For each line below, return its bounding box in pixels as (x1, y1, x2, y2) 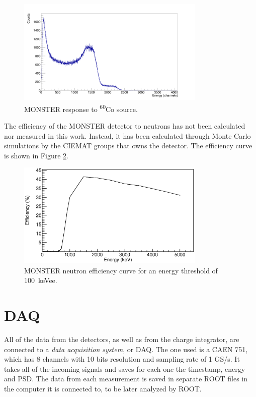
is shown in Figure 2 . (4, 150, 68, 160)
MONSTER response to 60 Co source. (24, 102, 138, 114)
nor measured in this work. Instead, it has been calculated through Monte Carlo (4, 130, 251, 141)
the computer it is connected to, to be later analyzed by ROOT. (4, 383, 202, 394)
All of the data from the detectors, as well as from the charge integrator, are (4, 334, 239, 345)
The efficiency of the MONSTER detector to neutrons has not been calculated (4, 120, 245, 131)
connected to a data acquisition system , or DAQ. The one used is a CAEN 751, (4, 344, 248, 354)
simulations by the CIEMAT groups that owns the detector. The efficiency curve (4, 140, 252, 151)
